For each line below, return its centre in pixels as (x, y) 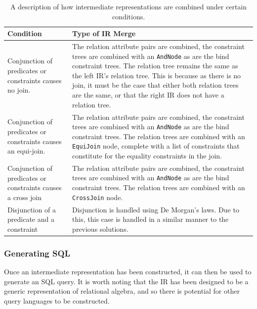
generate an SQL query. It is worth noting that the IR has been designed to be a (126, 281)
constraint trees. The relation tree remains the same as (155, 66)
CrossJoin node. (98, 197)
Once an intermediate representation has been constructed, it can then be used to (128, 272)
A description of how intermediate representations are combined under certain (128, 6)
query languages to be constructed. (57, 300)
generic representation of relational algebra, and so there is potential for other (122, 291)
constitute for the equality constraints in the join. (147, 155)
